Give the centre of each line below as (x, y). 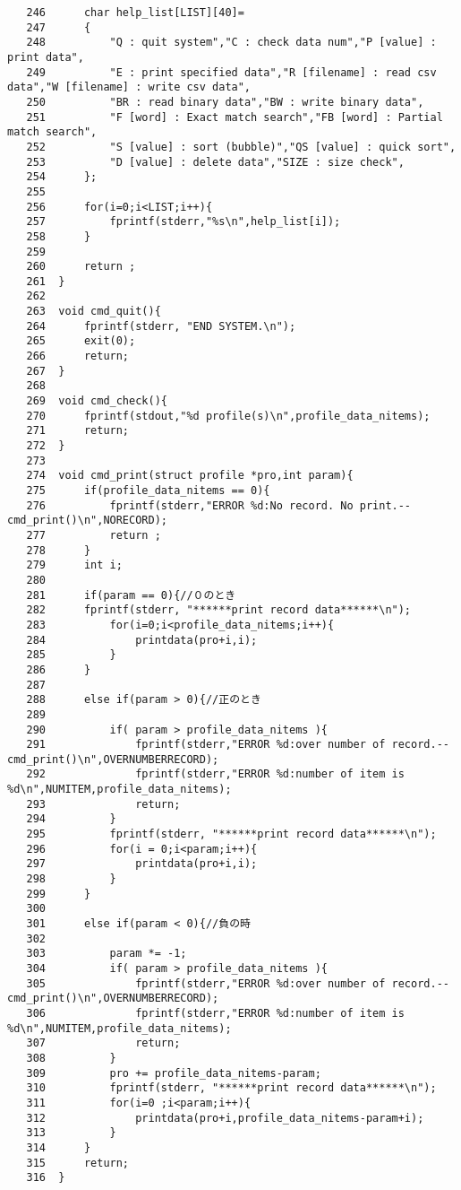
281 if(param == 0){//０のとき (131, 595)
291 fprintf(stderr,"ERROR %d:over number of (206, 745)
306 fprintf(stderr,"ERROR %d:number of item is (215, 1013)
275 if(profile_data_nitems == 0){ (148, 491)
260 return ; (81, 267)
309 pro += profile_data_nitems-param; (174, 1073)
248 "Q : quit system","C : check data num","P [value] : (231, 43)
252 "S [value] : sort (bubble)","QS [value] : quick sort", (241, 147)
